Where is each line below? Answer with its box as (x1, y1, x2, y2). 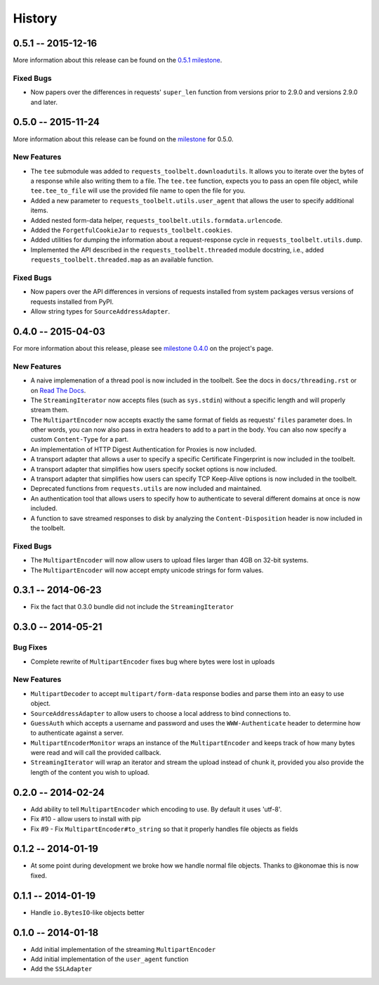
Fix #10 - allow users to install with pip (30, 815, 141, 823)
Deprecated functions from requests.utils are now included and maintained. (30, 484, 262, 493)
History (13, 11, 58, 26)
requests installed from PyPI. (30, 297, 114, 306)
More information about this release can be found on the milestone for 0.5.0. (13, 134, 234, 143)
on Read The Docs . (30, 386, 86, 394)
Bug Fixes (13, 643, 48, 652)
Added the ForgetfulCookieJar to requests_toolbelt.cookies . (30, 226, 233, 234)
